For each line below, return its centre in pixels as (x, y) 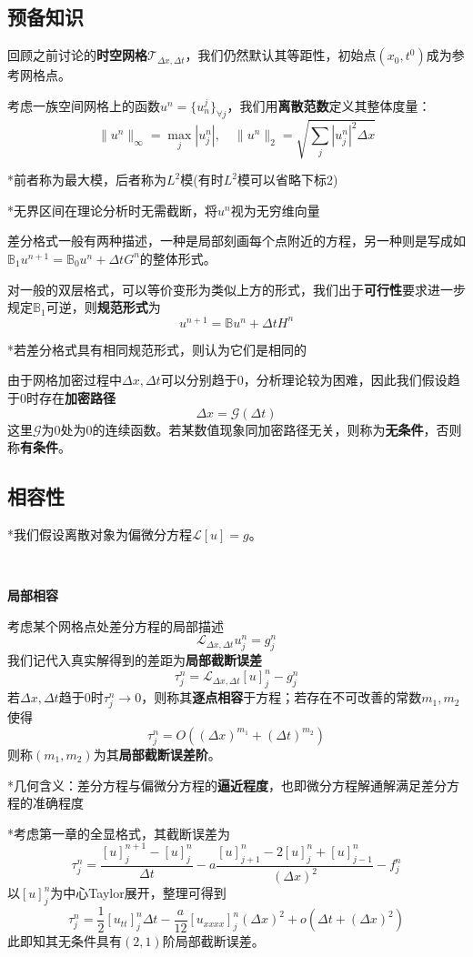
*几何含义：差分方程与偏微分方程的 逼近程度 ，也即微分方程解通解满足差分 (227, 785)
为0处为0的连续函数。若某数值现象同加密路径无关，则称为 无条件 (232, 429)
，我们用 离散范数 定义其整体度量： (329, 105)
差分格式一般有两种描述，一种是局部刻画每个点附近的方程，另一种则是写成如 (236, 241)
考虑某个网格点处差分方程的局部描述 (116, 625)
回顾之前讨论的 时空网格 (77, 55)
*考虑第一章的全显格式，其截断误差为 (119, 833)
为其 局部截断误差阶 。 (157, 754)
